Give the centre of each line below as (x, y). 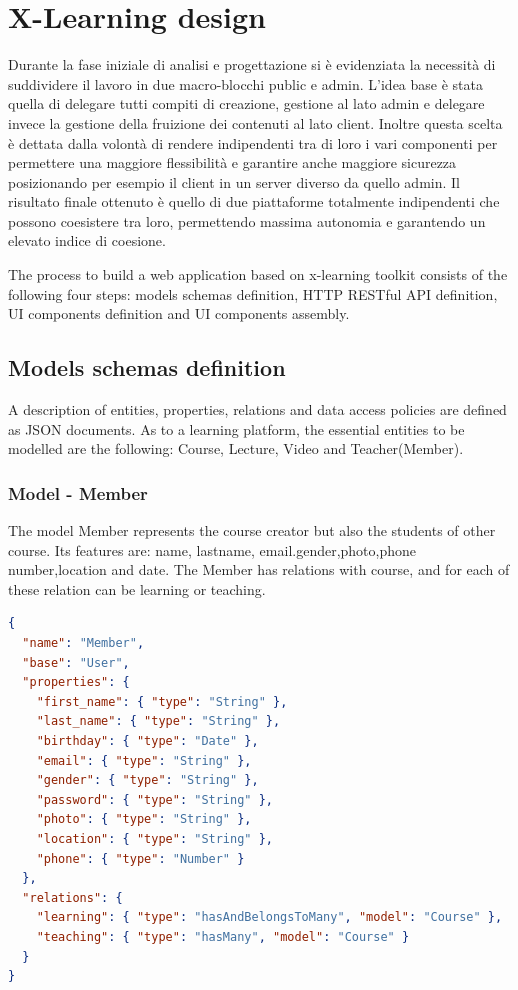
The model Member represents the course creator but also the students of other (252, 530)
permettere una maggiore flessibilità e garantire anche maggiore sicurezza (232, 162)
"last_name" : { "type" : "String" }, (158, 721)
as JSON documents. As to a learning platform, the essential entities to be (236, 428)
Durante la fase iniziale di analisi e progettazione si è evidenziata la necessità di (252, 64)
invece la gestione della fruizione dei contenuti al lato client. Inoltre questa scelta (255, 122)
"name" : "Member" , (83, 643)
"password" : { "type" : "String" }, (154, 799)
